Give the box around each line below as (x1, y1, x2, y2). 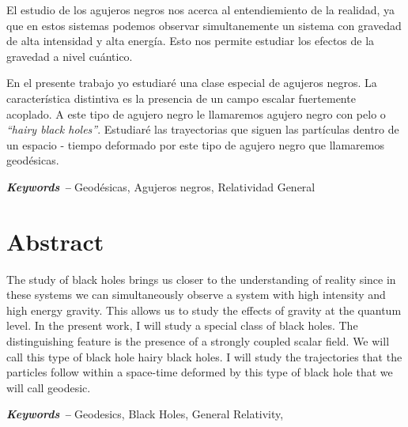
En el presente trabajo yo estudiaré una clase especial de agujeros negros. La (6, 74, 377, 91)
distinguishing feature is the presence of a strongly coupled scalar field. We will (6, 333, 390, 350)
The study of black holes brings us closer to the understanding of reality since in (6, 270, 396, 287)
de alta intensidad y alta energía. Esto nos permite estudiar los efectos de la (6, 32, 375, 49)
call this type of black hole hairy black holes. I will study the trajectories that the (6, 348, 402, 365)
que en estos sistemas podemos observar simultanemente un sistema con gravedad (6, 17, 402, 33)
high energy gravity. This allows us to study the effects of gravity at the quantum (6, 301, 402, 318)
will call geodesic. (6, 379, 91, 395)
